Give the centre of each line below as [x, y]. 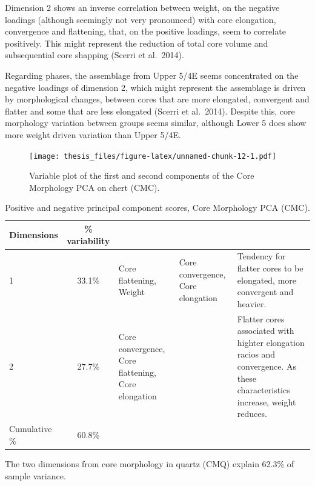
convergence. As [267, 366]
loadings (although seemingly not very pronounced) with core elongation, [141, 19]
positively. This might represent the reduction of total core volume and [137, 43]
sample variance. [35, 475]
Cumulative [31, 429]
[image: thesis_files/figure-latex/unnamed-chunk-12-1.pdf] [153, 156]
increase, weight [267, 401]
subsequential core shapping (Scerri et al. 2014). [94, 55]
